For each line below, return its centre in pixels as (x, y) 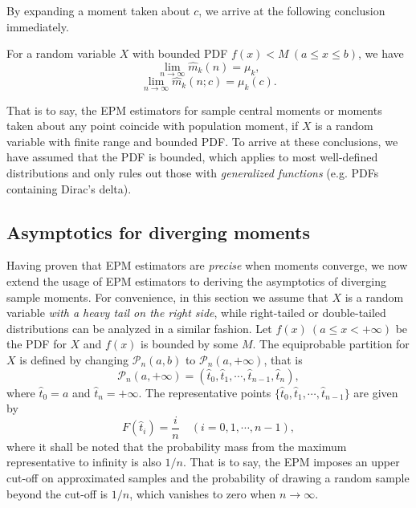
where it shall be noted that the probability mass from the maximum (177, 446)
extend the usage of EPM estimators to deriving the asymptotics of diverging (197, 281)
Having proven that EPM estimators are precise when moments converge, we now (207, 265)
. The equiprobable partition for (331, 344)
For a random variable (61, 53)
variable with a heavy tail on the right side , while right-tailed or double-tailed (196, 313)
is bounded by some (190, 344)
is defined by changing (74, 359)
